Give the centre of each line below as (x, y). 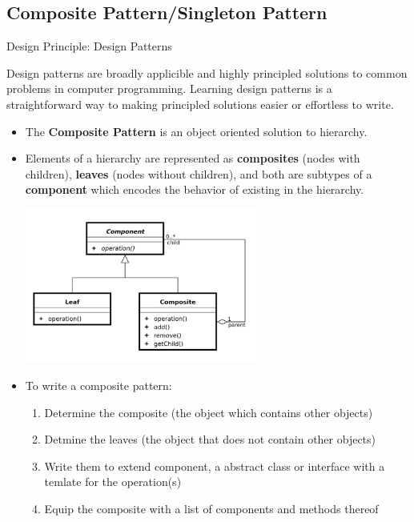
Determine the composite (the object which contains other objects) (209, 412)
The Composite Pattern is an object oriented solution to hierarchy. (196, 131)
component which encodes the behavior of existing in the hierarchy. (195, 189)
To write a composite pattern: (98, 385)
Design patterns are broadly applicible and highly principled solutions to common (207, 72)
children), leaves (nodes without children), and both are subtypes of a (199, 173)
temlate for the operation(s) (113, 482)
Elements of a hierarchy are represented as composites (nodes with (193, 158)
